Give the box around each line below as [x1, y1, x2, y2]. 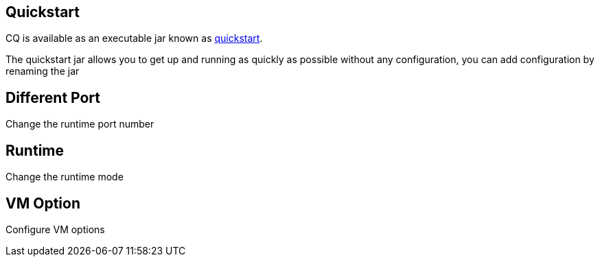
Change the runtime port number [5, 118, 154, 130]
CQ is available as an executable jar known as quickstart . [5, 32, 263, 45]
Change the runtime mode [5, 171, 124, 183]
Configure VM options [5, 223, 105, 235]
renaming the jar [5, 65, 80, 78]
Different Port [5, 88, 101, 106]
